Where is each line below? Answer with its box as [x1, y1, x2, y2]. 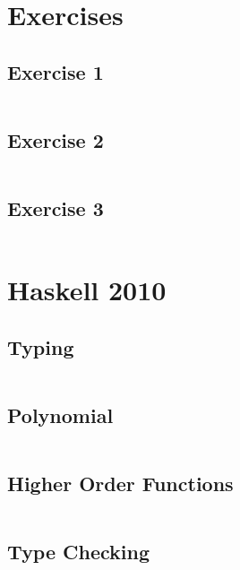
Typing [7, 332, 74, 360]
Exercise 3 [7, 194, 104, 222]
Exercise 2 [7, 125, 104, 153]
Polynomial [7, 401, 114, 428]
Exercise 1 [7, 57, 104, 85]
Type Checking [7, 538, 150, 566]
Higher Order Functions [7, 470, 234, 497]
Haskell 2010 [7, 272, 167, 308]
